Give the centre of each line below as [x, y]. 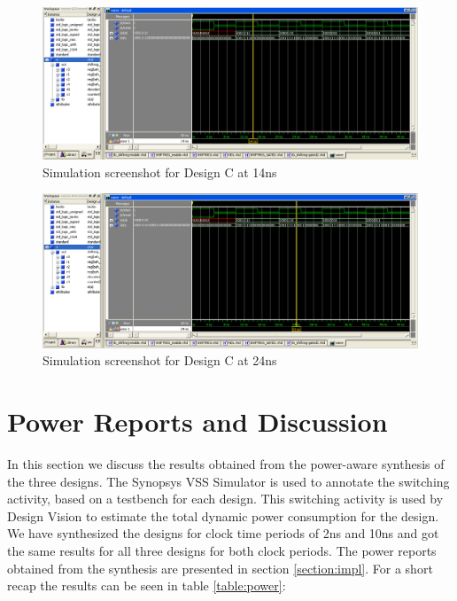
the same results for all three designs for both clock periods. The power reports [222, 551]
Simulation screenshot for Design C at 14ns [160, 172]
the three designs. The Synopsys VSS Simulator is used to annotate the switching [228, 481]
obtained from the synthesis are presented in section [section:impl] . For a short [220, 568]
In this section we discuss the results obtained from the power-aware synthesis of [226, 464]
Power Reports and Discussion [198, 421]
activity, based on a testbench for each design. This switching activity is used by [225, 499]
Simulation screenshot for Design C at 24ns [160, 360]
